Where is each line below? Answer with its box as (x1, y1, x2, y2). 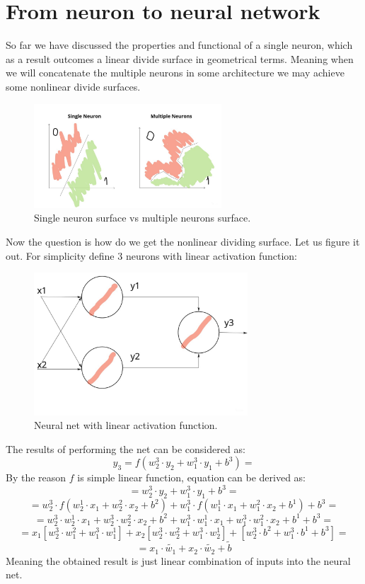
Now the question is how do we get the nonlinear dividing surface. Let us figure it (6, 234, 360, 248)
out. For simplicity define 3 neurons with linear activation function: (6, 248, 297, 263)
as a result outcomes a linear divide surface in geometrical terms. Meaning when (6, 51, 354, 66)
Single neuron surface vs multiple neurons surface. (34, 210, 251, 225)
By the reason (6, 470, 66, 485)
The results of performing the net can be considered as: (6, 441, 245, 456)
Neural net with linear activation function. (34, 418, 218, 433)
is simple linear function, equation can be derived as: (77, 470, 306, 485)
